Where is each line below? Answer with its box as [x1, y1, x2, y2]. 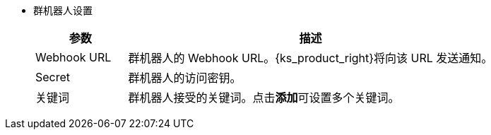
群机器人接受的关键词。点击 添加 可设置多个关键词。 [128, 90, 400, 105]
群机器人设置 [33, 4, 93, 16]
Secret [35, 70, 71, 84]
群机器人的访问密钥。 [128, 71, 242, 85]
